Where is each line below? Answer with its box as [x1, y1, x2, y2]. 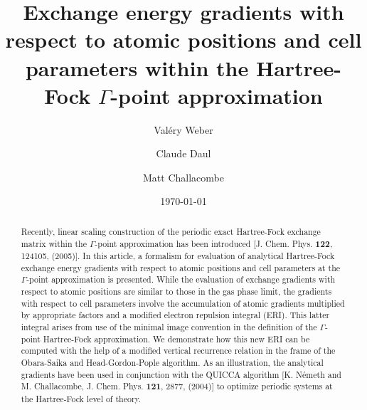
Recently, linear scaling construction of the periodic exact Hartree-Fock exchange [21, 225, 321, 237]
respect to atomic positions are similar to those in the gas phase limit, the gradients [21, 285, 332, 298]
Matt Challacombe [143, 169, 224, 184]
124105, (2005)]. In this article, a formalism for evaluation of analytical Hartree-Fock [21, 250, 335, 262]
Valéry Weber [154, 122, 213, 137]
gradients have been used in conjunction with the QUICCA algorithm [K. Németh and [21, 368, 341, 380]
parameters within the [25, 53, 249, 82]
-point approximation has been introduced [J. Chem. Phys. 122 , [95, 237, 333, 250]
